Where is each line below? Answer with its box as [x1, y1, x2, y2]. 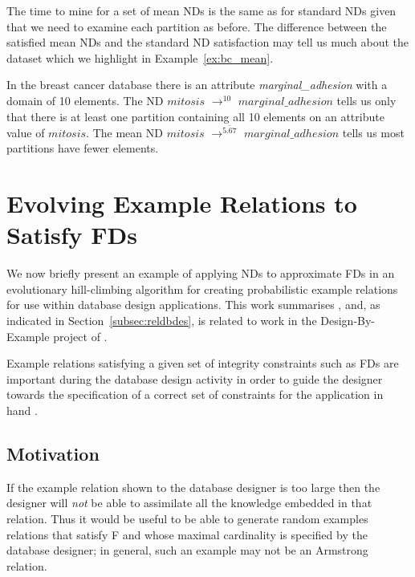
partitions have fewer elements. [6, 140, 159, 156]
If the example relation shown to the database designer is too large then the [6, 478, 380, 495]
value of [6, 124, 45, 140]
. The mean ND [86, 124, 163, 140]
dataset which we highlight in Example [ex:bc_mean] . [6, 49, 274, 66]
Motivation [6, 441, 100, 466]
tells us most [342, 124, 405, 140]
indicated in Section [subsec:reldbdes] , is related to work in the [6, 312, 317, 329]
